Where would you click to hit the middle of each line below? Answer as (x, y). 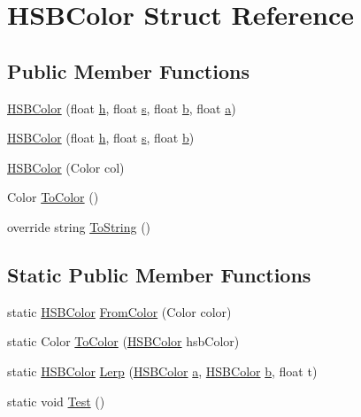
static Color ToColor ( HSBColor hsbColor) (123, 341)
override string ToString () (79, 226)
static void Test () (56, 401)
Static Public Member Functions (159, 274)
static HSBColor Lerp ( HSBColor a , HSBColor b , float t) (162, 371)
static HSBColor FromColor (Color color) (119, 311)
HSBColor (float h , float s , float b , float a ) (122, 108)
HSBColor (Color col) (66, 167)
